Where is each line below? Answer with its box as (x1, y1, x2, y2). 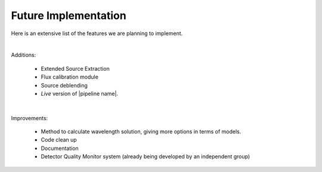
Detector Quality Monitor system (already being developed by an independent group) (41, 153, 250, 160)
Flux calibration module (41, 73, 98, 80)
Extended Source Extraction (41, 65, 110, 72)
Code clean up (41, 136, 77, 143)
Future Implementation (11, 9, 126, 22)
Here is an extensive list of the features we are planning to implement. (11, 30, 183, 37)
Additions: (11, 51, 36, 59)
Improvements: (11, 114, 48, 121)
